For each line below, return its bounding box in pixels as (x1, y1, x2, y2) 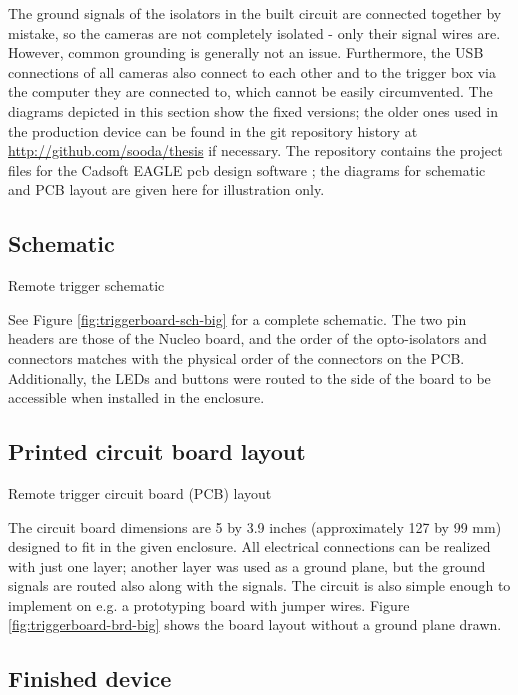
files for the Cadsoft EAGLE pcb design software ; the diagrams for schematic (8, 159, 486, 180)
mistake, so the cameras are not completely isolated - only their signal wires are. (8, 22, 501, 43)
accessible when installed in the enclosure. (8, 387, 265, 408)
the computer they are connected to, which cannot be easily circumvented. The (8, 81, 493, 102)
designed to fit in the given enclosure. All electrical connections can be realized (8, 536, 491, 557)
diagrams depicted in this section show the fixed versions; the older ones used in (8, 100, 498, 121)
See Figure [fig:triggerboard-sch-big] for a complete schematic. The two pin (8, 308, 467, 329)
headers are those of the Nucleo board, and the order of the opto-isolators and (8, 328, 487, 349)
